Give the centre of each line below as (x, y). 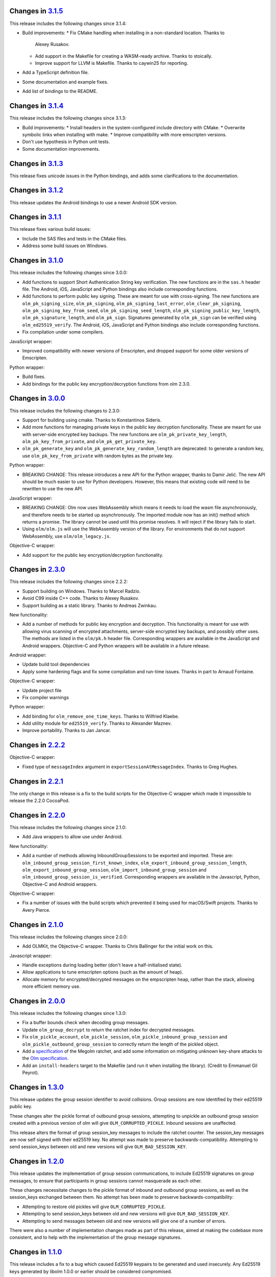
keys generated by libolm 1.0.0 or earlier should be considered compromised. (91, 1271)
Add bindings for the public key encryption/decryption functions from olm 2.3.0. (107, 384)
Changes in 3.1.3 (36, 163)
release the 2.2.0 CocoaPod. (40, 801)
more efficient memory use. (51, 986)
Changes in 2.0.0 (37, 1001)
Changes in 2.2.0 (38, 815)
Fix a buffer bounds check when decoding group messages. (86, 1023)
